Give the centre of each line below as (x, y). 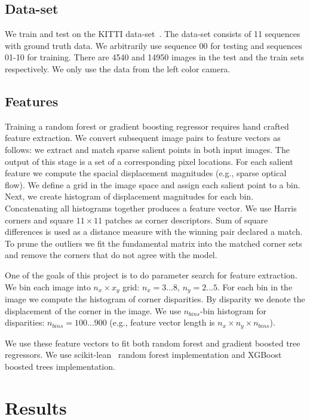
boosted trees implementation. (60, 366)
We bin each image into (48, 286)
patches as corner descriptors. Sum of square (186, 220)
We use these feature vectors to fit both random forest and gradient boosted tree (153, 343)
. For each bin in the (255, 286)
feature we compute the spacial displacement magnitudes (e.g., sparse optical (146, 173)
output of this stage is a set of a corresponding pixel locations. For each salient (149, 161)
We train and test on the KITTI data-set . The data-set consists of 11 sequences (153, 34)
